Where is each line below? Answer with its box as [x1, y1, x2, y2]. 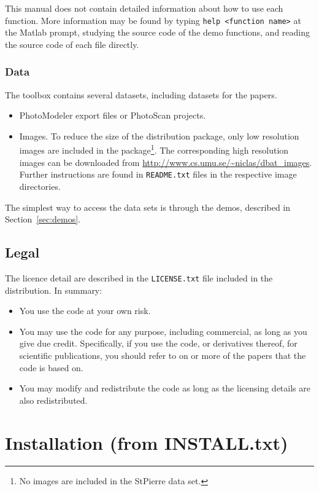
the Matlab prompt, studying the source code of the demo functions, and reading [5, 26, 310, 39]
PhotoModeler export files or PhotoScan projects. [19, 109, 206, 122]
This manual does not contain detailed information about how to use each [5, 2, 283, 14]
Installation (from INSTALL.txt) [5, 430, 288, 455]
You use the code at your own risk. [19, 304, 151, 317]
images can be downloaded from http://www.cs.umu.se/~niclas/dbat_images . [19, 155, 312, 168]
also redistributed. [19, 393, 88, 406]
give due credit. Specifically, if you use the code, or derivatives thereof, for [19, 337, 298, 350]
